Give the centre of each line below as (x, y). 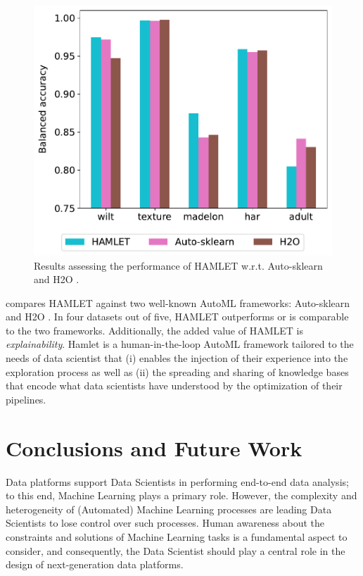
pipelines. (26, 399)
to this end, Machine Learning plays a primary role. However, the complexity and (181, 495)
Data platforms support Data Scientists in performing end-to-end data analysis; (177, 481)
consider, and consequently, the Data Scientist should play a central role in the (176, 550)
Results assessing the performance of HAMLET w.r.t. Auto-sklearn (178, 265)
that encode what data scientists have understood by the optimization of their (174, 386)
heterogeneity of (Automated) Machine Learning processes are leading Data (169, 509)
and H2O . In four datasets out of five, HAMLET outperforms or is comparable (177, 317)
